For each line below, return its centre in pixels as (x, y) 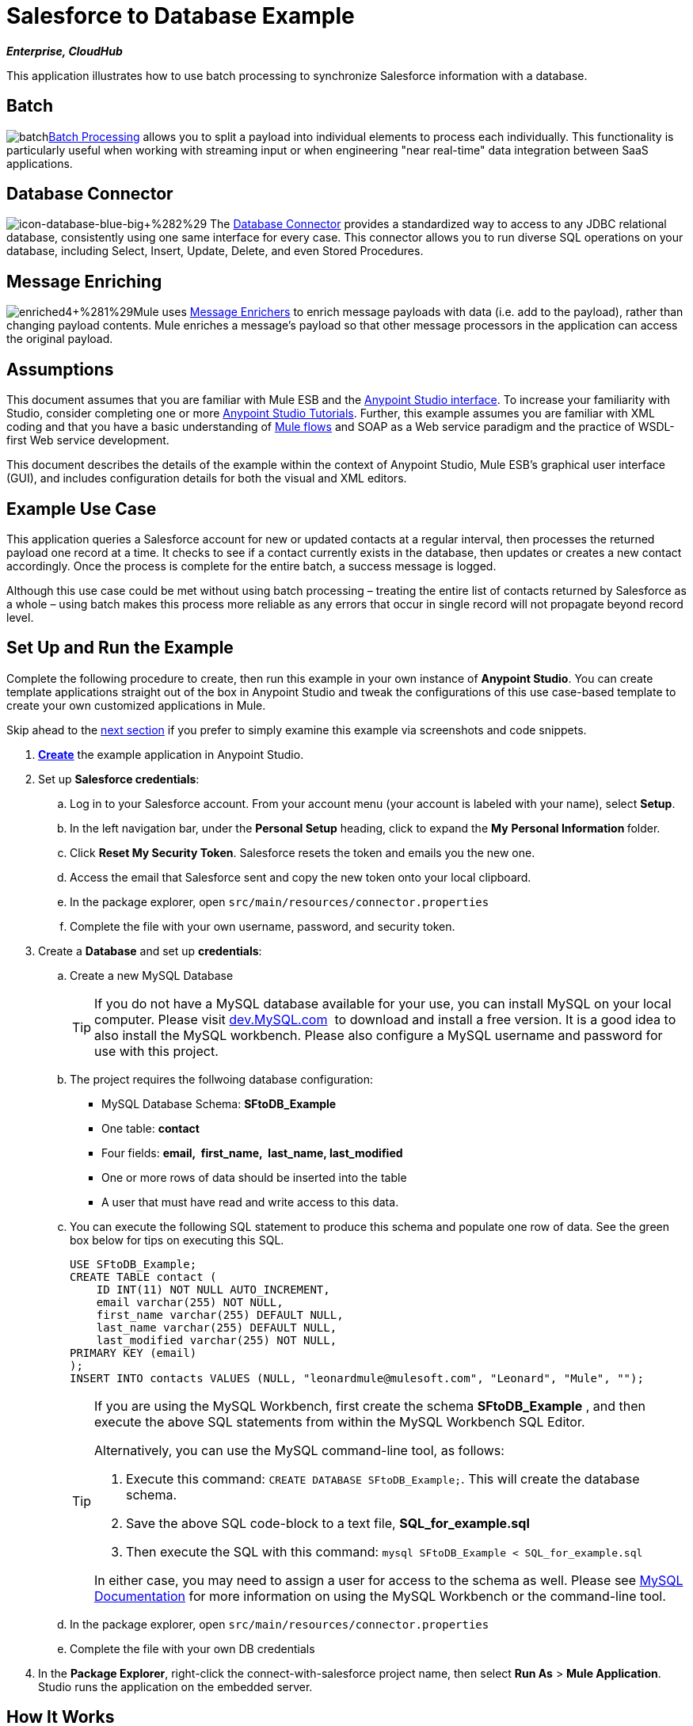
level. (20, 617)
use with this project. (156, 1051)
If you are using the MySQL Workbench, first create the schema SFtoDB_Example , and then (370, 1406)
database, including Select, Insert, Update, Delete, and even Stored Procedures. (215, 251)
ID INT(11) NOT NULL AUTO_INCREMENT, (213, 1289)
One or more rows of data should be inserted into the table (254, 1177)
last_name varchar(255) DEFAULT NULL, (217, 1327)
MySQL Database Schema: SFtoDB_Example (219, 1103)
